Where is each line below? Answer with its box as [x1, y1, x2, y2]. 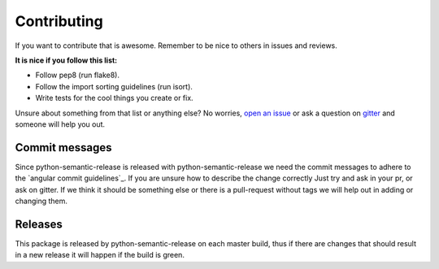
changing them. [15, 196, 68, 206]
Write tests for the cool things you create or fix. [35, 93, 194, 103]
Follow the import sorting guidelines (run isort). [35, 81, 193, 91]
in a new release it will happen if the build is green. [15, 250, 185, 260]
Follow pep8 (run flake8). [35, 70, 120, 80]
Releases [15, 217, 63, 231]
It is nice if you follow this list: [15, 55, 118, 65]
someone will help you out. [15, 119, 106, 129]
